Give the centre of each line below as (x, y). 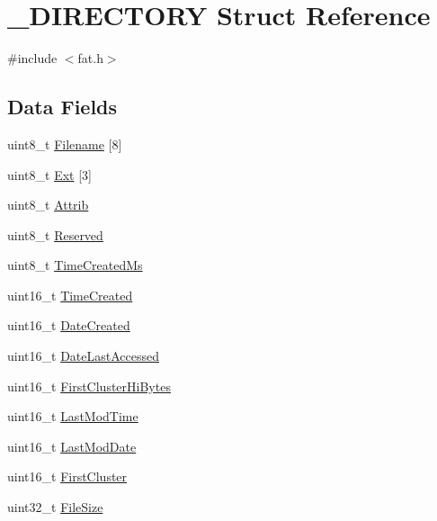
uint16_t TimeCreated (70, 295)
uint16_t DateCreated (69, 325)
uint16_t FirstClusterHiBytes (89, 386)
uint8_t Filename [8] (65, 144)
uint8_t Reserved (55, 234)
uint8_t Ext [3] (49, 174)
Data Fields (62, 107)
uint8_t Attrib (48, 205)
